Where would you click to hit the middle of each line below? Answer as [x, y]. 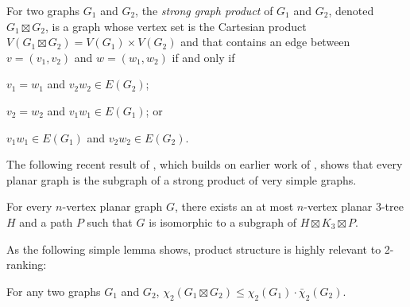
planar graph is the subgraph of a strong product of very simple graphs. [182, 179]
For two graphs [43, 10]
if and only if [203, 57]
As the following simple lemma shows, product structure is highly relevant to [194, 249]
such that [110, 222]
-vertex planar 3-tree [354, 206]
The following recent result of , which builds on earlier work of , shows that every [205, 164]
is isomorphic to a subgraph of [222, 222]
